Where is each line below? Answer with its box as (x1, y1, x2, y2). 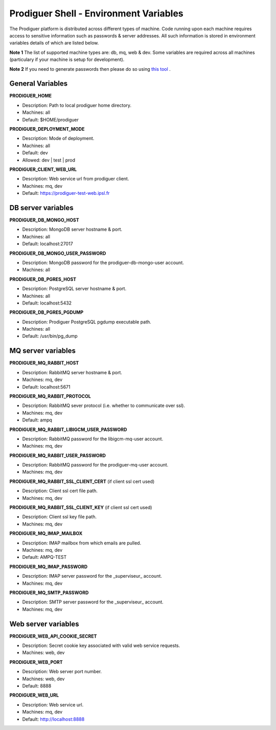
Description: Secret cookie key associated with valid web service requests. (22, 642, 180, 648)
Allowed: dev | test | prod (22, 157, 76, 163)
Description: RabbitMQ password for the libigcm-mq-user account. (22, 436, 164, 442)
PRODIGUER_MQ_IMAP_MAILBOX (9, 531, 83, 537)
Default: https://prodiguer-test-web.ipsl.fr (22, 190, 110, 196)
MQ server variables (9, 347, 76, 355)
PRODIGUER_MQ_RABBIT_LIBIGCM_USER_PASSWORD (9, 426, 127, 433)
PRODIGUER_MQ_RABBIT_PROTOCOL (9, 393, 91, 399)
